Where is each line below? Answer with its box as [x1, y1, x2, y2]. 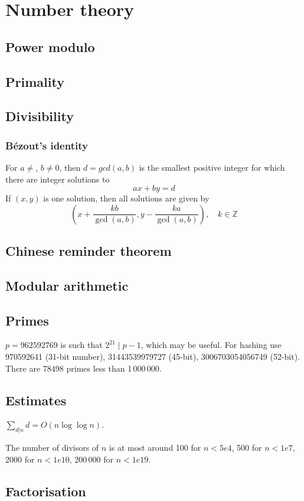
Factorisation [5, 482, 86, 500]
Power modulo [5, 37, 95, 56]
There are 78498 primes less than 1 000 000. [5, 362, 162, 374]
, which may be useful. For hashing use [140, 339, 282, 351]
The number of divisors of [5, 441, 99, 454]
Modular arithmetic [5, 276, 129, 294]
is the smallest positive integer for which [139, 161, 285, 173]
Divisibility [5, 107, 74, 125]
